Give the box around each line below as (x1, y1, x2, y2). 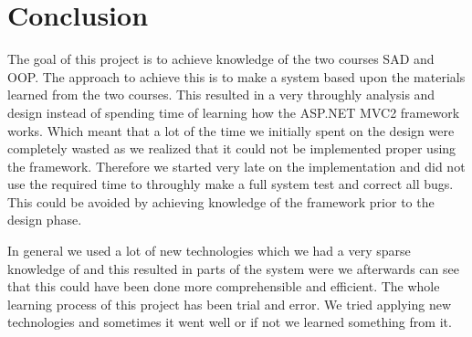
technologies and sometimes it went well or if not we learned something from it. (7, 312, 452, 332)
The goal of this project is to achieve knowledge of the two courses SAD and (7, 49, 435, 68)
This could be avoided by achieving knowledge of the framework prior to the (7, 192, 435, 211)
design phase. (7, 210, 82, 229)
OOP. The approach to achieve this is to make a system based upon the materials (7, 67, 466, 86)
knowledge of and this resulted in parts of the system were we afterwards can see (7, 258, 459, 278)
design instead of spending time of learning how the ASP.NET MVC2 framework (7, 102, 460, 121)
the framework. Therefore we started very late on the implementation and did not (7, 156, 466, 175)
